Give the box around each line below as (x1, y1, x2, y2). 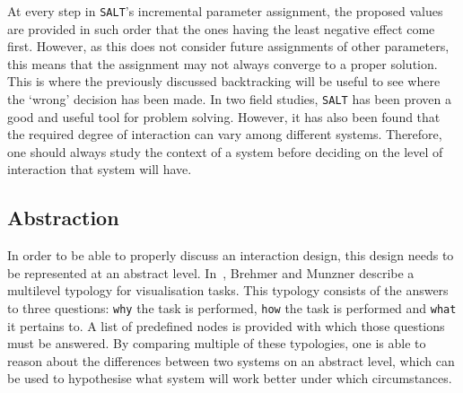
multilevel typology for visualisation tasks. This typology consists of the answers (7, 281, 449, 300)
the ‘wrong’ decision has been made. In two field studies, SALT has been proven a (7, 90, 451, 109)
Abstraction (7, 204, 119, 231)
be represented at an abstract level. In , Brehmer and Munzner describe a (7, 263, 415, 282)
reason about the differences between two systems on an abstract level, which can (7, 351, 455, 370)
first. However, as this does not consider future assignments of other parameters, (7, 37, 450, 56)
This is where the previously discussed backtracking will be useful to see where (7, 72, 441, 91)
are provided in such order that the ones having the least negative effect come (7, 19, 435, 38)
